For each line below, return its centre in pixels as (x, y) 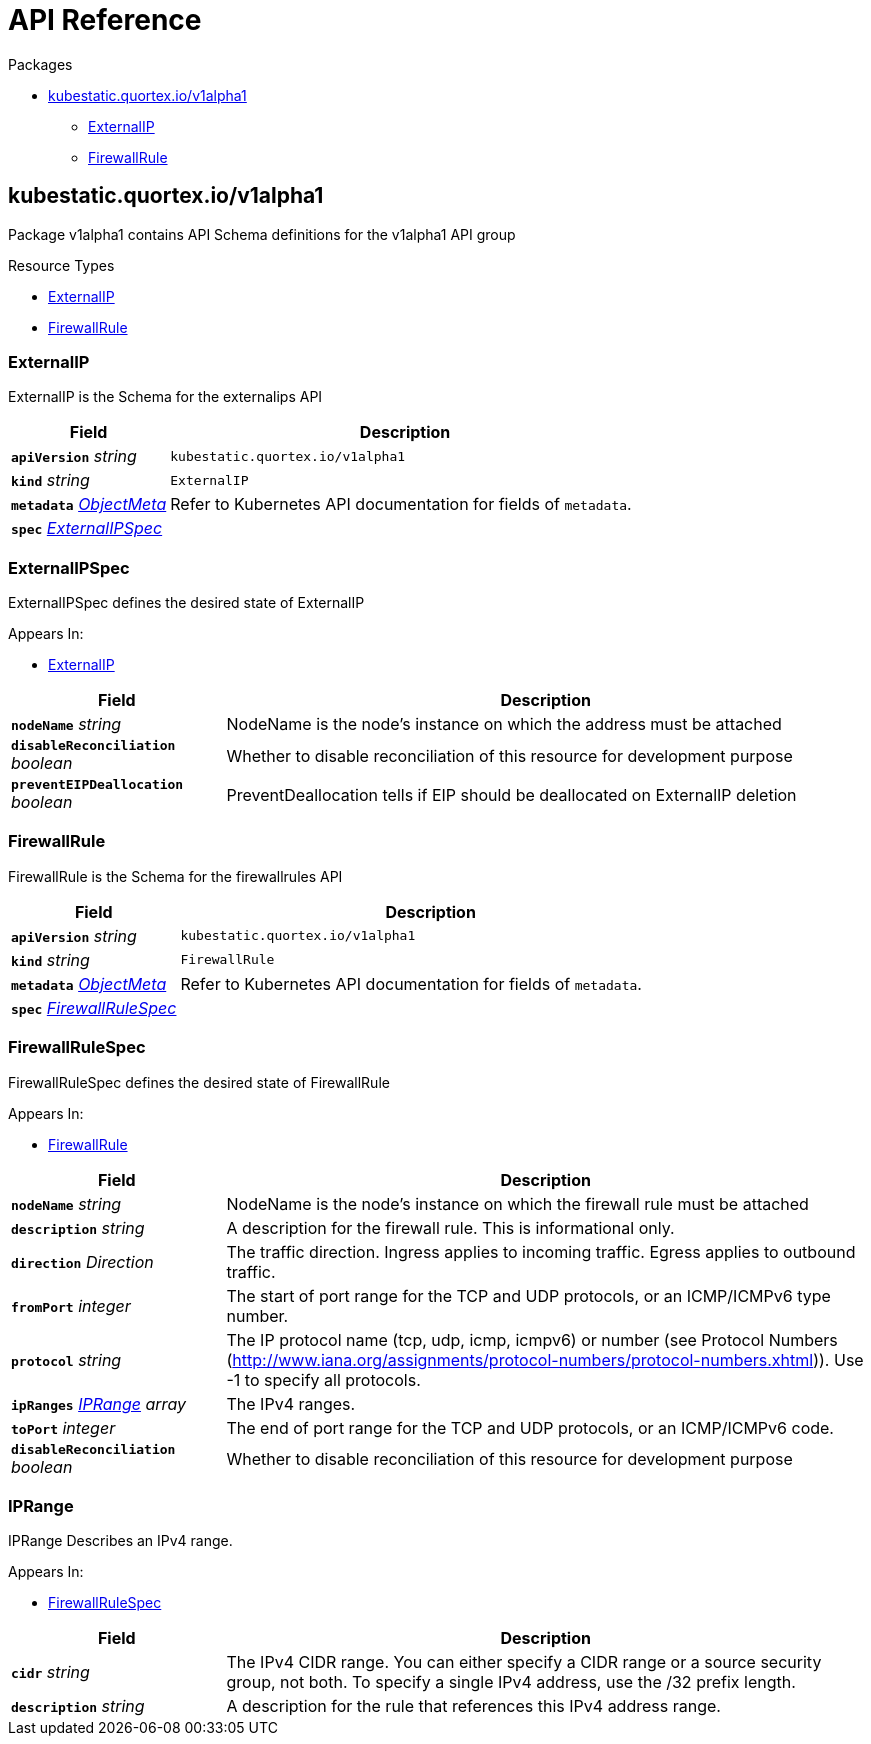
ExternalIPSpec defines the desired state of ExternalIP (186, 603)
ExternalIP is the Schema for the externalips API (165, 397)
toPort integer (63, 1427)
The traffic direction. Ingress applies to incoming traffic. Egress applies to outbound (541, 1251)
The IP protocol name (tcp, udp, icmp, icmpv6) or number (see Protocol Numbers (532, 1339)
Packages (40, 64)
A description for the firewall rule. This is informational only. (450, 1227)
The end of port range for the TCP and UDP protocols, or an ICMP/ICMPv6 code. (530, 1427)
